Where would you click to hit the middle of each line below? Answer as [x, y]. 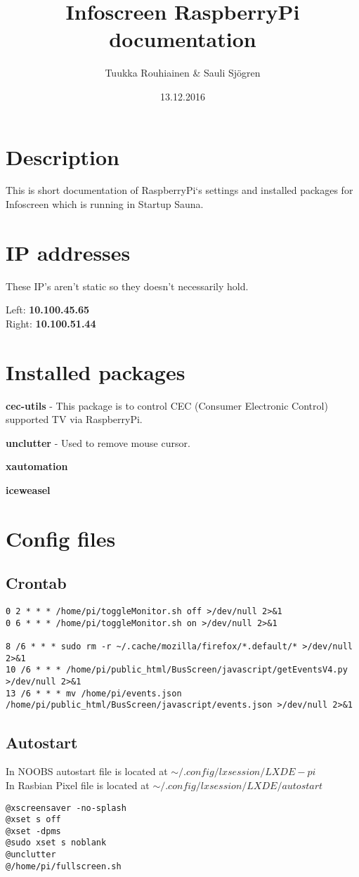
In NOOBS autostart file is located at [87, 771]
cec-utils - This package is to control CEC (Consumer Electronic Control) [167, 405]
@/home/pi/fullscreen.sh [64, 866]
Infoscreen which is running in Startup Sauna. [105, 204]
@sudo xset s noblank [56, 843]
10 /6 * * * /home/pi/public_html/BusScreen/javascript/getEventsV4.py [177, 670]
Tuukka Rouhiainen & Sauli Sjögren [183, 73]
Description [63, 156]
